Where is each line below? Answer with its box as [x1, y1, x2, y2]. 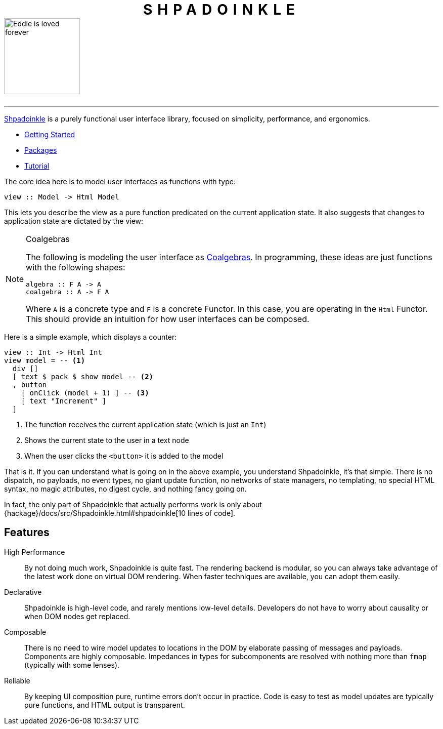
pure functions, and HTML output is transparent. [24, 700, 185, 709]
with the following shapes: [26, 262, 125, 272]
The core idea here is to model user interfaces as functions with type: [4, 177, 236, 186]
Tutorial [24, 161, 50, 170]
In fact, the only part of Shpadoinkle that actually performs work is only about [4, 500, 262, 509]
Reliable [4, 676, 30, 685]
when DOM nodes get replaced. [24, 612, 130, 621]
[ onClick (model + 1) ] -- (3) [21, 389, 149, 397]
